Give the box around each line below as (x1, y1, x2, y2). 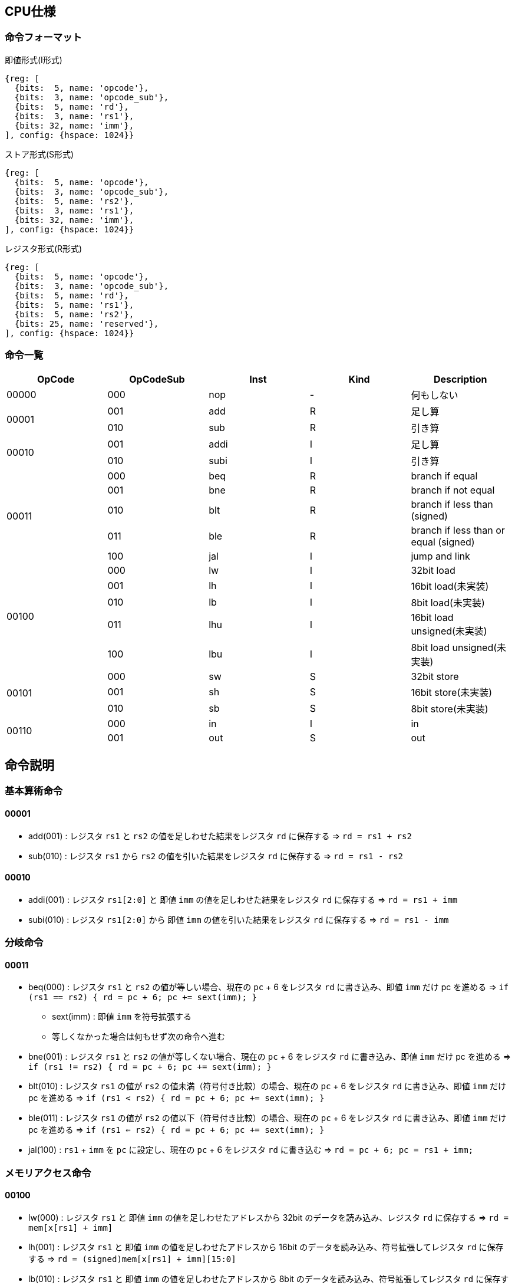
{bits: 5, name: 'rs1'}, (14, 300, 134, 310)
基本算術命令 (5, 785, 63, 797)
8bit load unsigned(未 (411, 641, 507, 653)
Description (433, 373, 487, 385)
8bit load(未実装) (411, 596, 485, 609)
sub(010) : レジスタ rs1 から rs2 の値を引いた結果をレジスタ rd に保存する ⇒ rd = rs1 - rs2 (28, 850, 404, 861)
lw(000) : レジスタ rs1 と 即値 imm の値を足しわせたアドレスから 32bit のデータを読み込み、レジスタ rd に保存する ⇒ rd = (28, 1212, 509, 1223)
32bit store (411, 670, 459, 682)
